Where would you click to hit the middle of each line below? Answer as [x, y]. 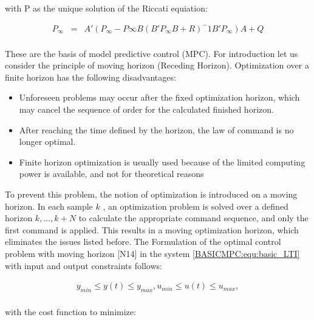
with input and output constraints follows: [84, 265]
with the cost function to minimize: [70, 312]
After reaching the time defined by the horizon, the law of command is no [156, 129]
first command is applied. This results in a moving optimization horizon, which [152, 229]
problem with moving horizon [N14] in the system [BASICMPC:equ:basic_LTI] [152, 253]
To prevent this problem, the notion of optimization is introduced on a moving [151, 194]
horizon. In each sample [49, 206]
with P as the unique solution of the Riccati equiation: [106, 8]
